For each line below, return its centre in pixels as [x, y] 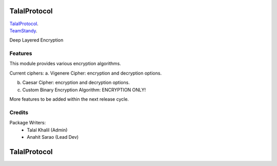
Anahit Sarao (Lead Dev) [53, 137]
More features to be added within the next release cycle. [69, 99]
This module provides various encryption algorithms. [65, 64]
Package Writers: [28, 123]
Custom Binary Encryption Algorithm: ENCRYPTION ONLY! [84, 89]
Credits [19, 112]
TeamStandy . [24, 30]
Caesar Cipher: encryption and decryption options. [76, 83]
